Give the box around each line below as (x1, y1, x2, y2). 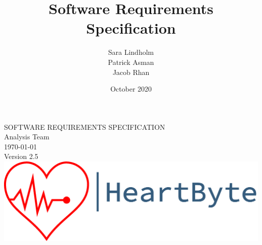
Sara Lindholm (108, 47, 154, 57)
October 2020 (110, 84, 152, 94)
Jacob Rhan (112, 66, 150, 77)
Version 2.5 (4, 151, 38, 161)
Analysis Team (4, 131, 49, 142)
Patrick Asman (108, 56, 154, 67)
